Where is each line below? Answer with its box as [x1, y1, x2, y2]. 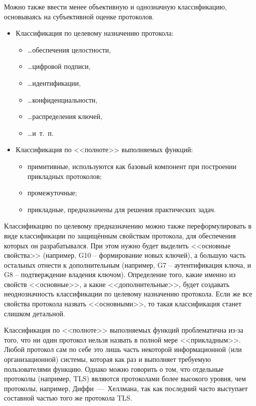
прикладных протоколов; [27, 171, 102, 181]
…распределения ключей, [27, 111, 102, 121]
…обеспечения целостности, [27, 44, 111, 55]
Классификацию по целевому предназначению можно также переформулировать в [4, 221, 252, 231]
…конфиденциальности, [27, 94, 98, 105]
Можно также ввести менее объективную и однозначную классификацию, [4, 1, 227, 11]
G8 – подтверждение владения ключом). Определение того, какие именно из [4, 269, 236, 280]
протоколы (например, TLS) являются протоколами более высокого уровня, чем [4, 373, 246, 384]
